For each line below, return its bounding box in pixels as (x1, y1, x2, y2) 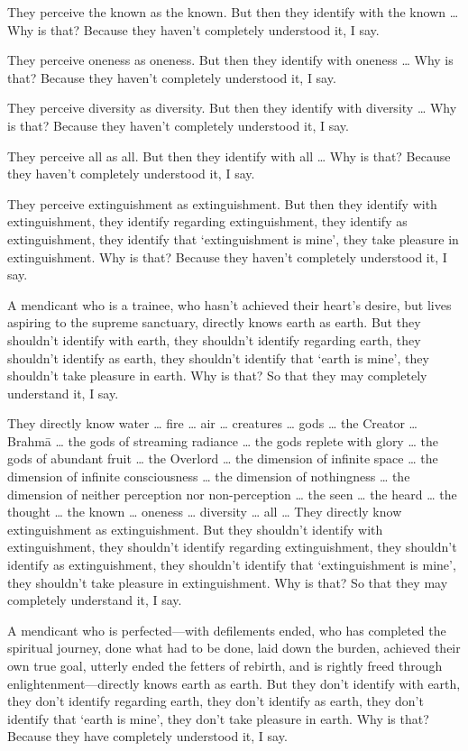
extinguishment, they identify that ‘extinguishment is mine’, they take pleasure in (7, 229, 459, 248)
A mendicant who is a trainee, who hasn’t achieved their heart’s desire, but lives (7, 295, 452, 314)
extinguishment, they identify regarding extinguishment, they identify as (7, 212, 408, 231)
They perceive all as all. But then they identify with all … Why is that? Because (7, 146, 451, 165)
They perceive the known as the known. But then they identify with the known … (7, 3, 459, 21)
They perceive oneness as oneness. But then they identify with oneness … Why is (7, 50, 454, 69)
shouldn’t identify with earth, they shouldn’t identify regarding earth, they (7, 330, 421, 349)
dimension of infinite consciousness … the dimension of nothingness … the (7, 467, 410, 486)
